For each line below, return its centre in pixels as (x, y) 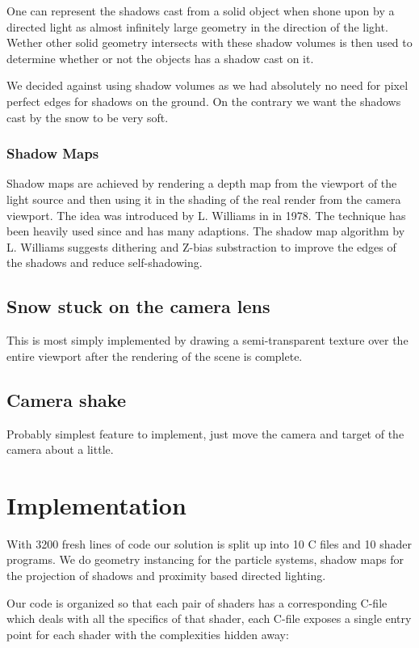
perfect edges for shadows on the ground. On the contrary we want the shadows (204, 101)
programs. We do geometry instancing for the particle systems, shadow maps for (205, 559)
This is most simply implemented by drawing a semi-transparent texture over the (207, 340)
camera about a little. (60, 449)
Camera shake (66, 399)
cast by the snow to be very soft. (88, 117)
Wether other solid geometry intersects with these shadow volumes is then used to (209, 42)
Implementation (96, 504)
